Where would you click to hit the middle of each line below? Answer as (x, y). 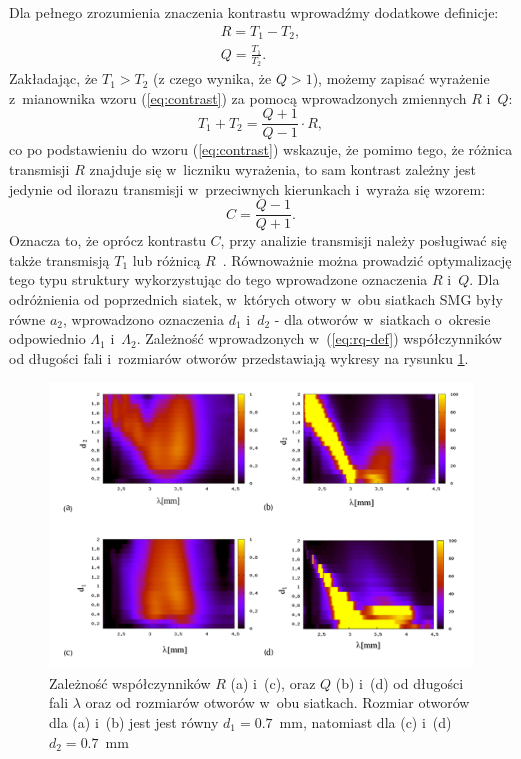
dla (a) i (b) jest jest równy (134, 722)
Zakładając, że (53, 78)
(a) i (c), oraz (273, 682)
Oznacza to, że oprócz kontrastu (107, 240)
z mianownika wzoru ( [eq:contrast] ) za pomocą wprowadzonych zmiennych (238, 97)
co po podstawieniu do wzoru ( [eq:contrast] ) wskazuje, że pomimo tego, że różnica (261, 149)
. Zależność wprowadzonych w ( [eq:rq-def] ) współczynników (319, 338)
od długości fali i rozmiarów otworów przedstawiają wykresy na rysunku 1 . (239, 357)
